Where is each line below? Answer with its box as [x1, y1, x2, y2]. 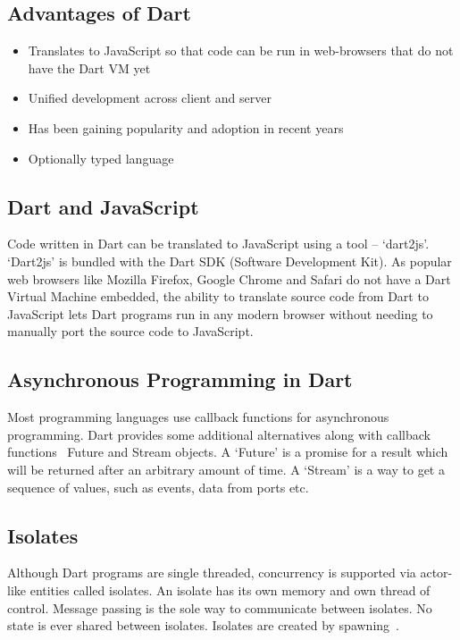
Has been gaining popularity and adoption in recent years [28, 118, 344, 137]
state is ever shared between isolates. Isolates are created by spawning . [7, 616, 399, 635]
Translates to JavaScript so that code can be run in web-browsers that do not [28, 41, 454, 60]
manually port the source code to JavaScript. [7, 322, 254, 341]
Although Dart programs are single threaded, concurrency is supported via [7, 563, 416, 582]
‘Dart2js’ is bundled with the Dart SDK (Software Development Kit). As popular [7, 251, 452, 270]
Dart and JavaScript [7, 192, 199, 220]
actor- [420, 563, 453, 582]
